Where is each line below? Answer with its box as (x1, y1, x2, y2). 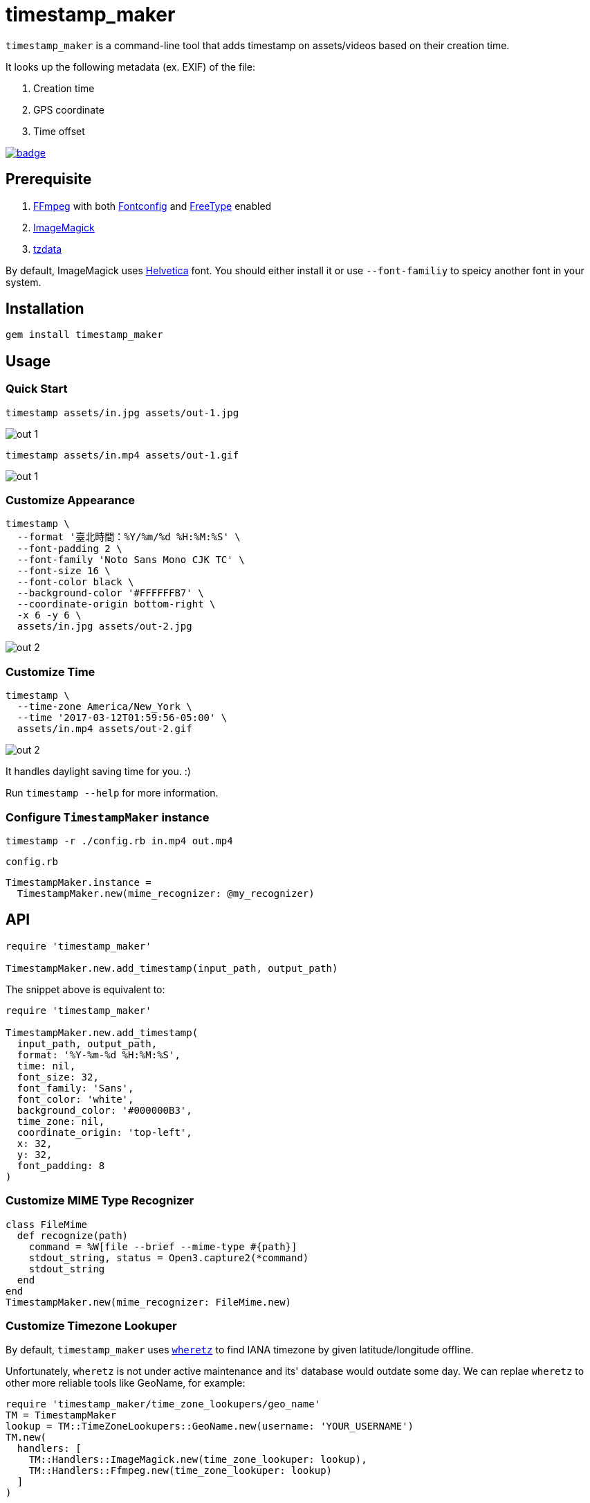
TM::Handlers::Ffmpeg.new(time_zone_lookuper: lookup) (28, 1465, 333, 1477)
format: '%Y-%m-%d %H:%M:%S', (17, 1049, 181, 1060)
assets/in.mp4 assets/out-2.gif (17, 723, 192, 735)
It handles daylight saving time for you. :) (6, 765, 191, 778)
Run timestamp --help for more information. (6, 787, 219, 799)
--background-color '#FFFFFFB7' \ (17, 587, 204, 599)
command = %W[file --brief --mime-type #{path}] (28, 1240, 297, 1252)
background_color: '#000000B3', (17, 1104, 192, 1116)
